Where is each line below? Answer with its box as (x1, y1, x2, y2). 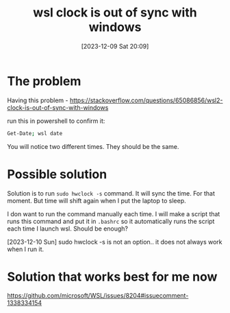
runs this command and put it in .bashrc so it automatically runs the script (7, 217, 215, 225)
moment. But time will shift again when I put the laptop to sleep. (7, 196, 186, 205)
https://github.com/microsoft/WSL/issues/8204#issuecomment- (7, 292, 189, 300)
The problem (7, 73, 81, 89)
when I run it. (7, 245, 44, 253)
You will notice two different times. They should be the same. (7, 142, 179, 150)
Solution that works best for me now (7, 269, 218, 284)
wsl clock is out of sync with (33, 5, 197, 21)
